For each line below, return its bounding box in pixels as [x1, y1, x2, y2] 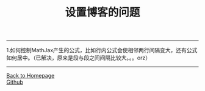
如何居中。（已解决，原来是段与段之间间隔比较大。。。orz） [6, 54, 151, 61]
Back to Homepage [6, 72, 55, 79]
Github [6, 78, 23, 86]
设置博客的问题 [65, 5, 140, 19]
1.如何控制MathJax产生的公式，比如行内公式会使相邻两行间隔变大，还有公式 [6, 47, 198, 54]
